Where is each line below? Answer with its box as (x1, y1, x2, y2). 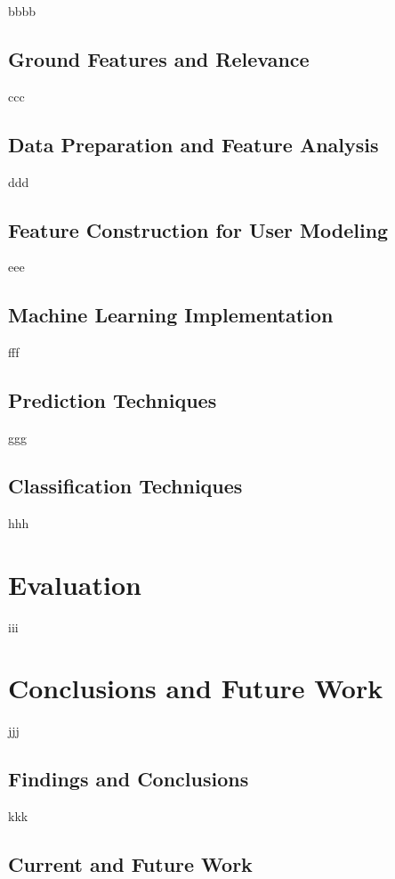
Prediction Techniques (8, 387, 217, 414)
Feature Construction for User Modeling (8, 216, 389, 243)
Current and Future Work (8, 851, 253, 877)
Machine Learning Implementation (8, 301, 334, 329)
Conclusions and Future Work (8, 670, 383, 706)
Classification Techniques (8, 471, 243, 499)
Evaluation (8, 566, 141, 602)
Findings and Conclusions (8, 765, 249, 793)
